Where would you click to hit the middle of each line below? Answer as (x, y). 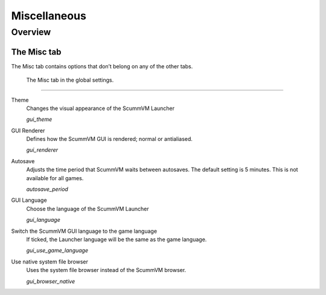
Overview (31, 32)
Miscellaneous (49, 16)
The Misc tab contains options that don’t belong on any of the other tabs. (102, 66)
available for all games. (55, 178)
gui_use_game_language (57, 250)
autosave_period (47, 189)
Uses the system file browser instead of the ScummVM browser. (106, 270)
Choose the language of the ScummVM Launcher (88, 209)
